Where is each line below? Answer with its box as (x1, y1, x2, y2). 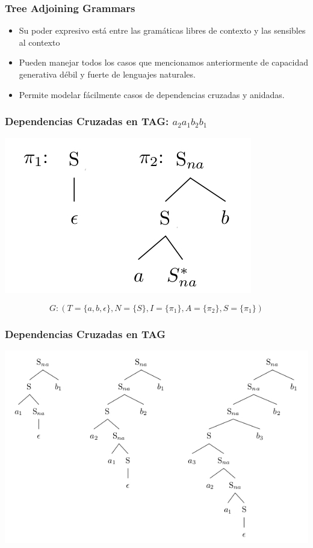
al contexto (19, 35, 60, 48)
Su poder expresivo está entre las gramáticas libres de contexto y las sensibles (19, 24, 306, 37)
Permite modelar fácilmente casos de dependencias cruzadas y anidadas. (19, 88, 285, 100)
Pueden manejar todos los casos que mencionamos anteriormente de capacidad (19, 56, 308, 69)
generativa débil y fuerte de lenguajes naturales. (19, 68, 196, 80)
